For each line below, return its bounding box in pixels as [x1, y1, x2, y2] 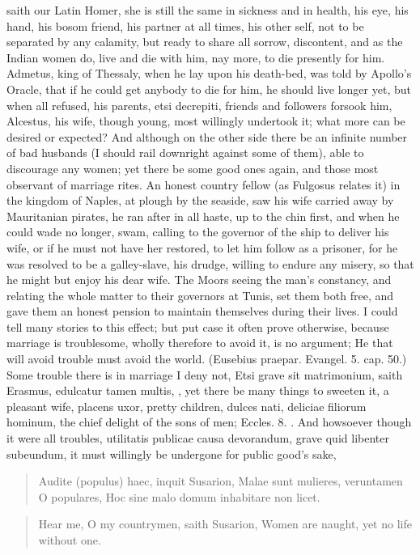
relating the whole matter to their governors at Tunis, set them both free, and [6, 286, 394, 303]
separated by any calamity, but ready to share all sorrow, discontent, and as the [6, 33, 403, 50]
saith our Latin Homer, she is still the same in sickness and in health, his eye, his [6, 2, 409, 18]
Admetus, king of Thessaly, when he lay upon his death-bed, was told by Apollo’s [6, 65, 412, 82]
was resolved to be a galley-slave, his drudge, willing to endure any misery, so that [6, 255, 414, 272]
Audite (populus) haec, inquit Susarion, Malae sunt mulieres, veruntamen [38, 472, 403, 489]
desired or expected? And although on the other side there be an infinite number [6, 128, 408, 145]
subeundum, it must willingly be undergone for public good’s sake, [6, 445, 337, 462]
